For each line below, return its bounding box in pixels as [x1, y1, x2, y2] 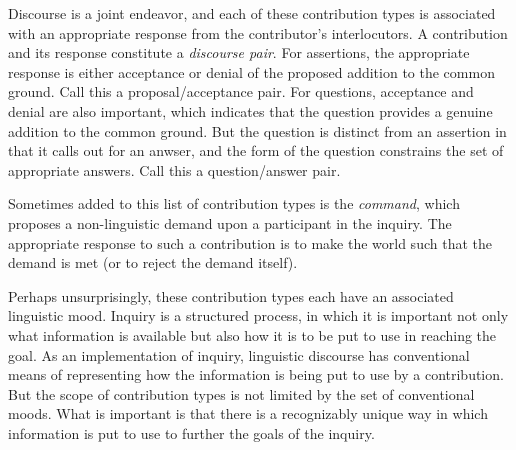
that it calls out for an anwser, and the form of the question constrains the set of [8, 140, 504, 161]
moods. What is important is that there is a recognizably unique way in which [8, 403, 488, 424]
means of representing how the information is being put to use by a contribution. [8, 364, 504, 385]
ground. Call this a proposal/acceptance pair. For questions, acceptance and [8, 81, 474, 102]
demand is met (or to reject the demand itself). [8, 252, 298, 273]
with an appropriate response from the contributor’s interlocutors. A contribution [8, 22, 508, 43]
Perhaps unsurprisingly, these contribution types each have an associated [8, 285, 454, 306]
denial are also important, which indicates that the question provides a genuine [8, 100, 493, 121]
